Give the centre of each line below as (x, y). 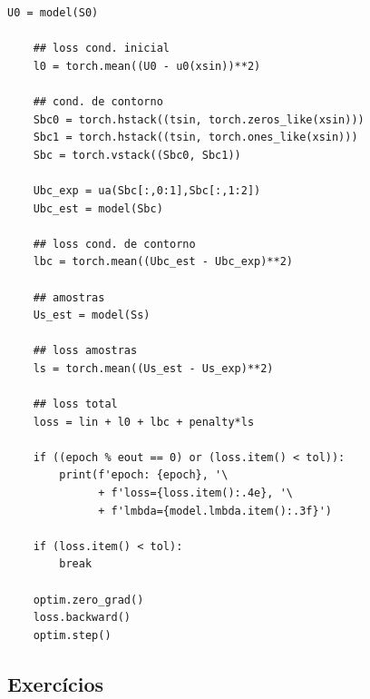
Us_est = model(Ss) (92, 315)
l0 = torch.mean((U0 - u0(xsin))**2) (147, 66)
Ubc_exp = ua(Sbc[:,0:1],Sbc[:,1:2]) (147, 190)
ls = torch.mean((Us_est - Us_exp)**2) (153, 368)
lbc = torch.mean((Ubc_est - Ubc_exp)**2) (163, 262)
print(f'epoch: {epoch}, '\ (144, 475)
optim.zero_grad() (88, 600)
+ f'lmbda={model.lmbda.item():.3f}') (215, 511)
